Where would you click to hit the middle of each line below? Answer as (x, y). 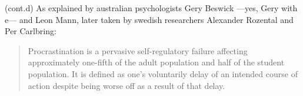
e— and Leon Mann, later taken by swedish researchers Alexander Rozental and (149, 19)
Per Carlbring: (31, 31)
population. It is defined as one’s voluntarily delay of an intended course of (163, 73)
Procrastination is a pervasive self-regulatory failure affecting (138, 50)
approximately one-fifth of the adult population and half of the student (156, 62)
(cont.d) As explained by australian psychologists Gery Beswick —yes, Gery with (151, 8)
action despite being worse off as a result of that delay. (126, 85)
